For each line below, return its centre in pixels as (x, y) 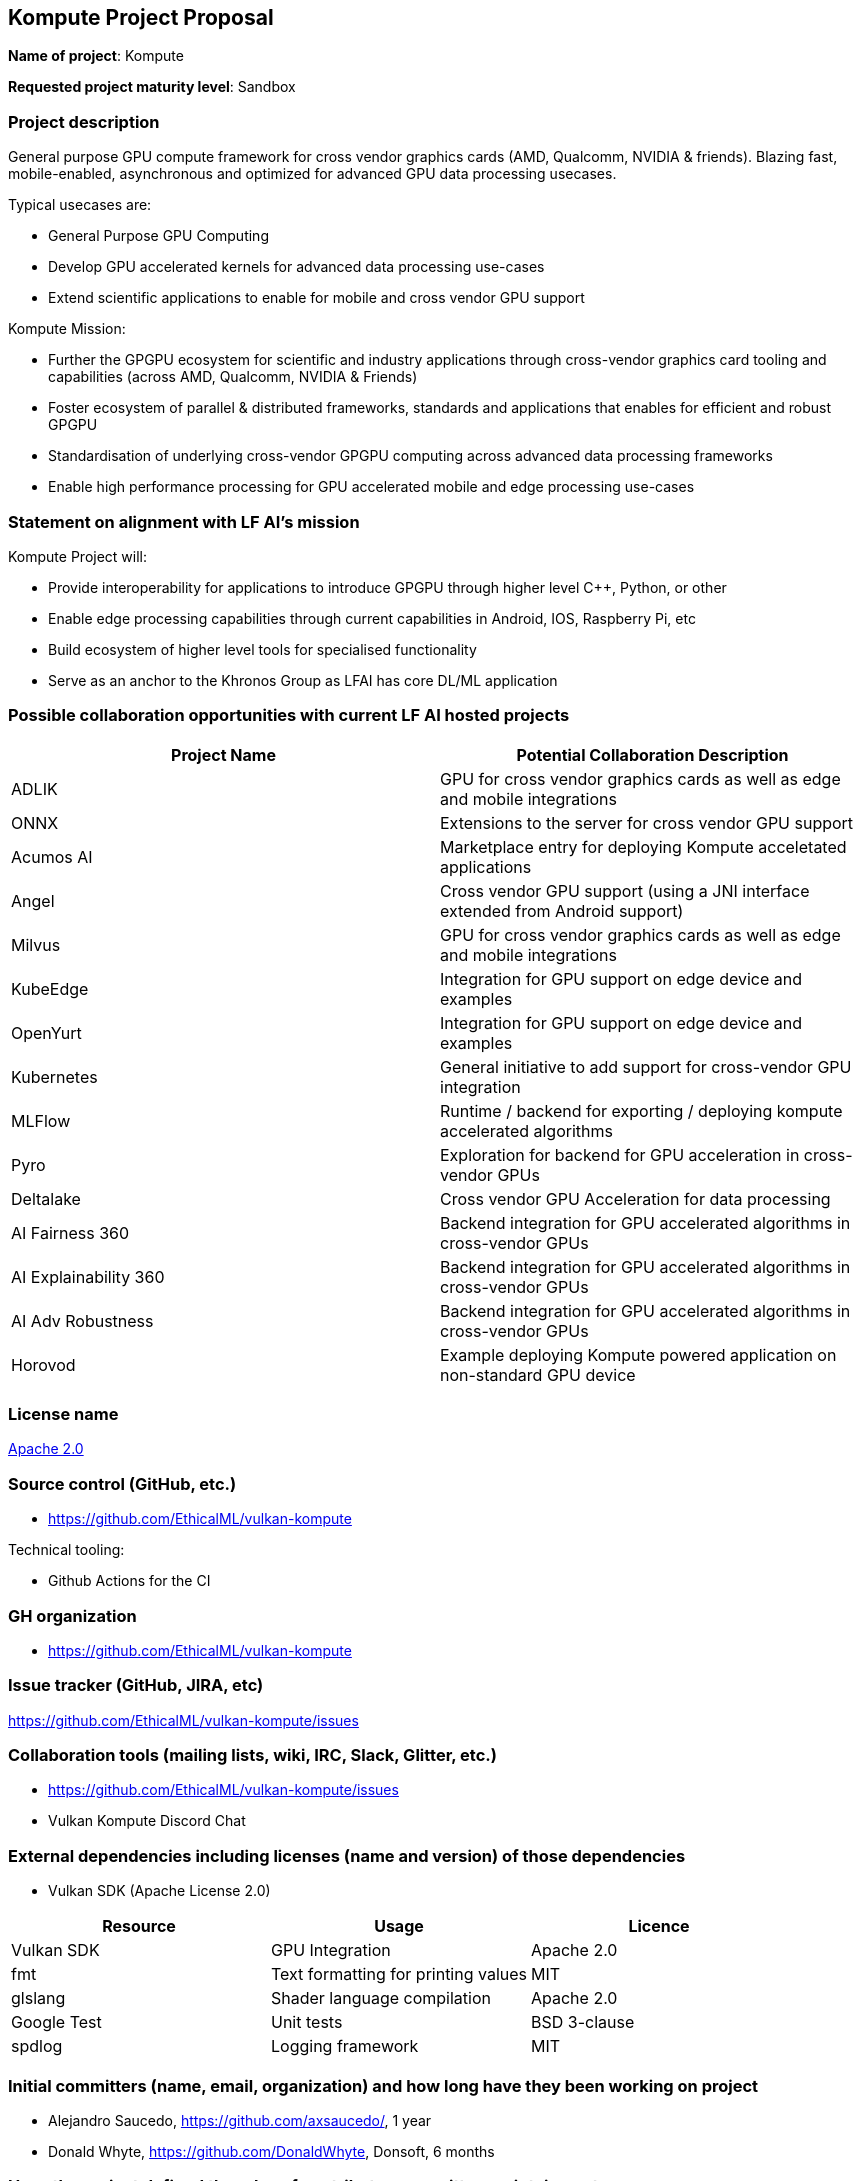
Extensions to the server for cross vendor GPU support (647, 822)
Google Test (56, 2022)
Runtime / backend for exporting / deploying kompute (641, 1110)
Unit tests (307, 2022)
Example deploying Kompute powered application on (638, 1354)
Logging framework (345, 2046)
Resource (139, 1926)
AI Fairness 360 (70, 1232)
